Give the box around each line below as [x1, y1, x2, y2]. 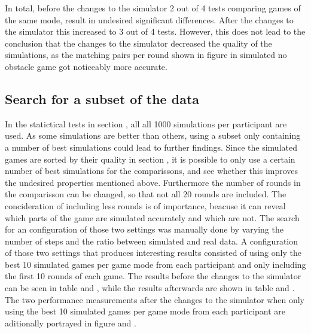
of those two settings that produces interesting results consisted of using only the [5, 246, 301, 259]
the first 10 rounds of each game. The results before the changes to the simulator [5, 270, 301, 282]
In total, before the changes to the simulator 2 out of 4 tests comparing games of [5, 2, 301, 14]
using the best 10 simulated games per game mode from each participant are [5, 305, 286, 317]
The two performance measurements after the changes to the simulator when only [5, 293, 304, 305]
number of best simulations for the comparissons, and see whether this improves [5, 164, 298, 177]
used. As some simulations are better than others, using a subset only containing [5, 129, 301, 142]
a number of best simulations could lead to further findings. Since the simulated [5, 140, 297, 153]
